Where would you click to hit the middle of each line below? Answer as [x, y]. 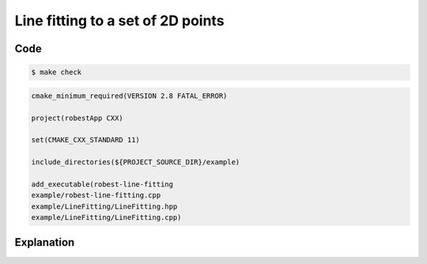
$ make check [57, 72]
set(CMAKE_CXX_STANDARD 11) [85, 140]
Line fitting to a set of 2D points [119, 21]
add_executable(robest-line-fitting [102, 184]
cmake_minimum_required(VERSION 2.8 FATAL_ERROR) [129, 96]
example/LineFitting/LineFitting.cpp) [106, 218]
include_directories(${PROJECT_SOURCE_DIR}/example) [136, 162]
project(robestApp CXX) [77, 118]
